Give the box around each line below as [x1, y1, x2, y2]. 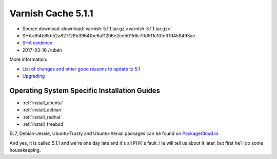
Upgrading [22, 73, 45, 79]
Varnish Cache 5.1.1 [9, 8, 93, 19]
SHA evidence [22, 40, 53, 46]
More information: [9, 56, 48, 62]
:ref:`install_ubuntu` [22, 100, 64, 106]
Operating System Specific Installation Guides [9, 86, 161, 95]
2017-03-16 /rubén [22, 47, 63, 53]
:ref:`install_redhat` [22, 114, 63, 120]
